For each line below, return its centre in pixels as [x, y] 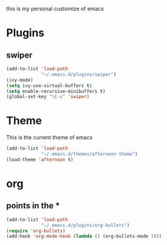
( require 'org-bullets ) [36, 231]
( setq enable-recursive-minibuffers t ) [56, 91]
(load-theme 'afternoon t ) [40, 159]
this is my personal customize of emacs [55, 9]
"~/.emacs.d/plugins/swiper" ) [79, 74]
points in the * [33, 206]
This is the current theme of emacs [49, 138]
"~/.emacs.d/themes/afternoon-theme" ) [89, 154]
